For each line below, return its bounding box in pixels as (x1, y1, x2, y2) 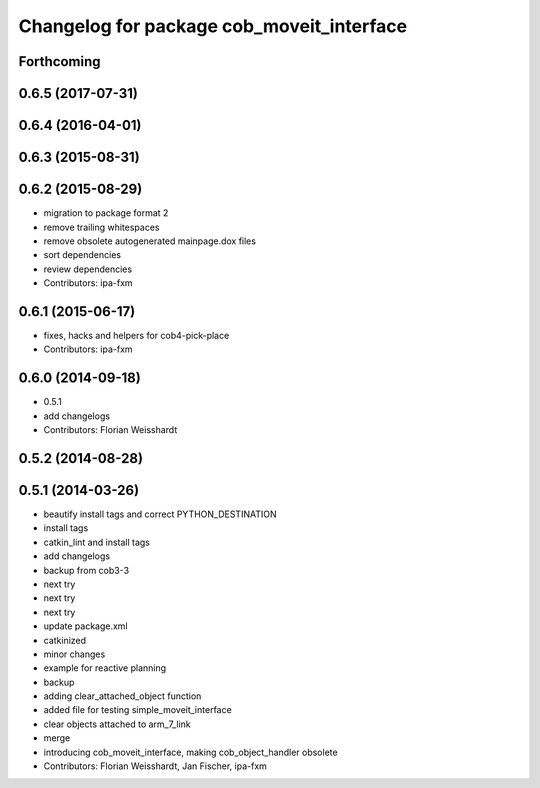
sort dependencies (43, 249, 122, 261)
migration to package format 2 (43, 207, 169, 219)
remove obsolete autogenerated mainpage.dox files (43, 235, 257, 247)
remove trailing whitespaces (43, 221, 160, 233)
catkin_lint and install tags (43, 536, 150, 548)
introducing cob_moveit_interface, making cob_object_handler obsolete (43, 746, 339, 758)
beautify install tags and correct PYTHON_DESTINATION (43, 508, 277, 520)
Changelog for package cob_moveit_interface (18, 15, 408, 37)
